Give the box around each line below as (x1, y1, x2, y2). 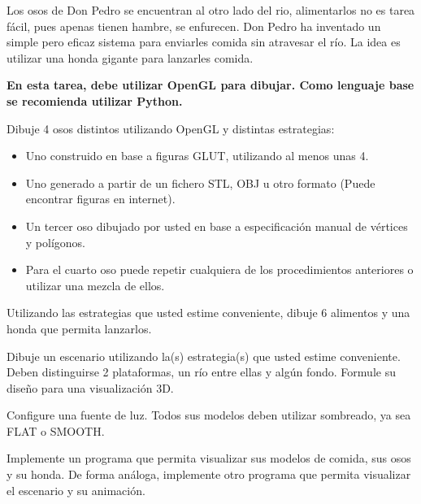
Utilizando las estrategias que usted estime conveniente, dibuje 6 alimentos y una (7, 304, 410, 321)
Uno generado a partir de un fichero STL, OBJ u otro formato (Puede (25, 174, 375, 191)
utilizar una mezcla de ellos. (25, 276, 165, 293)
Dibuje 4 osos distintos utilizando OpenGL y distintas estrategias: (7, 119, 335, 137)
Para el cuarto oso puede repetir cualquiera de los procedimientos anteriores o (25, 261, 414, 278)
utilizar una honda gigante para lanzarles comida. (7, 49, 254, 66)
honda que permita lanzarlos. (7, 319, 152, 337)
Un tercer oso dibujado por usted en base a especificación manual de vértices (25, 217, 408, 234)
